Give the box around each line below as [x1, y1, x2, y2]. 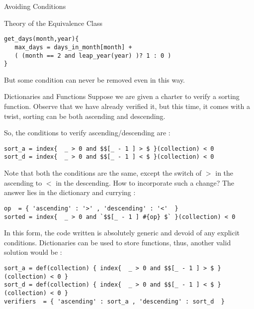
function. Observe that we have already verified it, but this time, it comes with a [4, 101, 250, 111]
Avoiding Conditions [4, 1, 66, 11]
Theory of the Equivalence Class [4, 17, 102, 28]
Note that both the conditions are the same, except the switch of [4, 168, 202, 178]
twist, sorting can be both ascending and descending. [4, 110, 166, 121]
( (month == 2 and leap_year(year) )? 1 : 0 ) [14, 52, 171, 59]
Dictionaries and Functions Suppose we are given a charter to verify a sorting [4, 91, 240, 102]
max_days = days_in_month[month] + [14, 43, 132, 51]
